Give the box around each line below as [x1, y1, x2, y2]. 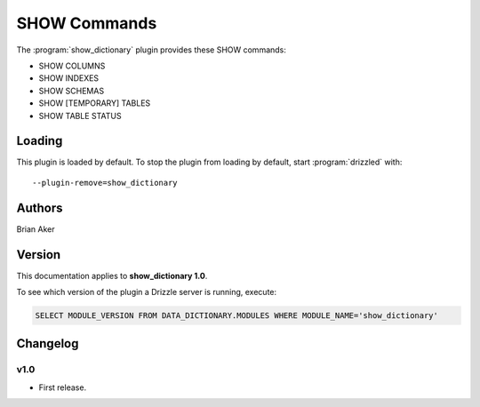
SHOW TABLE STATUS [38, 110, 122, 121]
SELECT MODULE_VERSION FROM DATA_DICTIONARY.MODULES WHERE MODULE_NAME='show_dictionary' [35, 310, 439, 320]
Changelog [16, 336, 79, 351]
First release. [38, 382, 87, 393]
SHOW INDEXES [38, 73, 100, 84]
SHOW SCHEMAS [38, 85, 105, 96]
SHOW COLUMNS [38, 60, 106, 71]
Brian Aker [16, 223, 55, 235]
